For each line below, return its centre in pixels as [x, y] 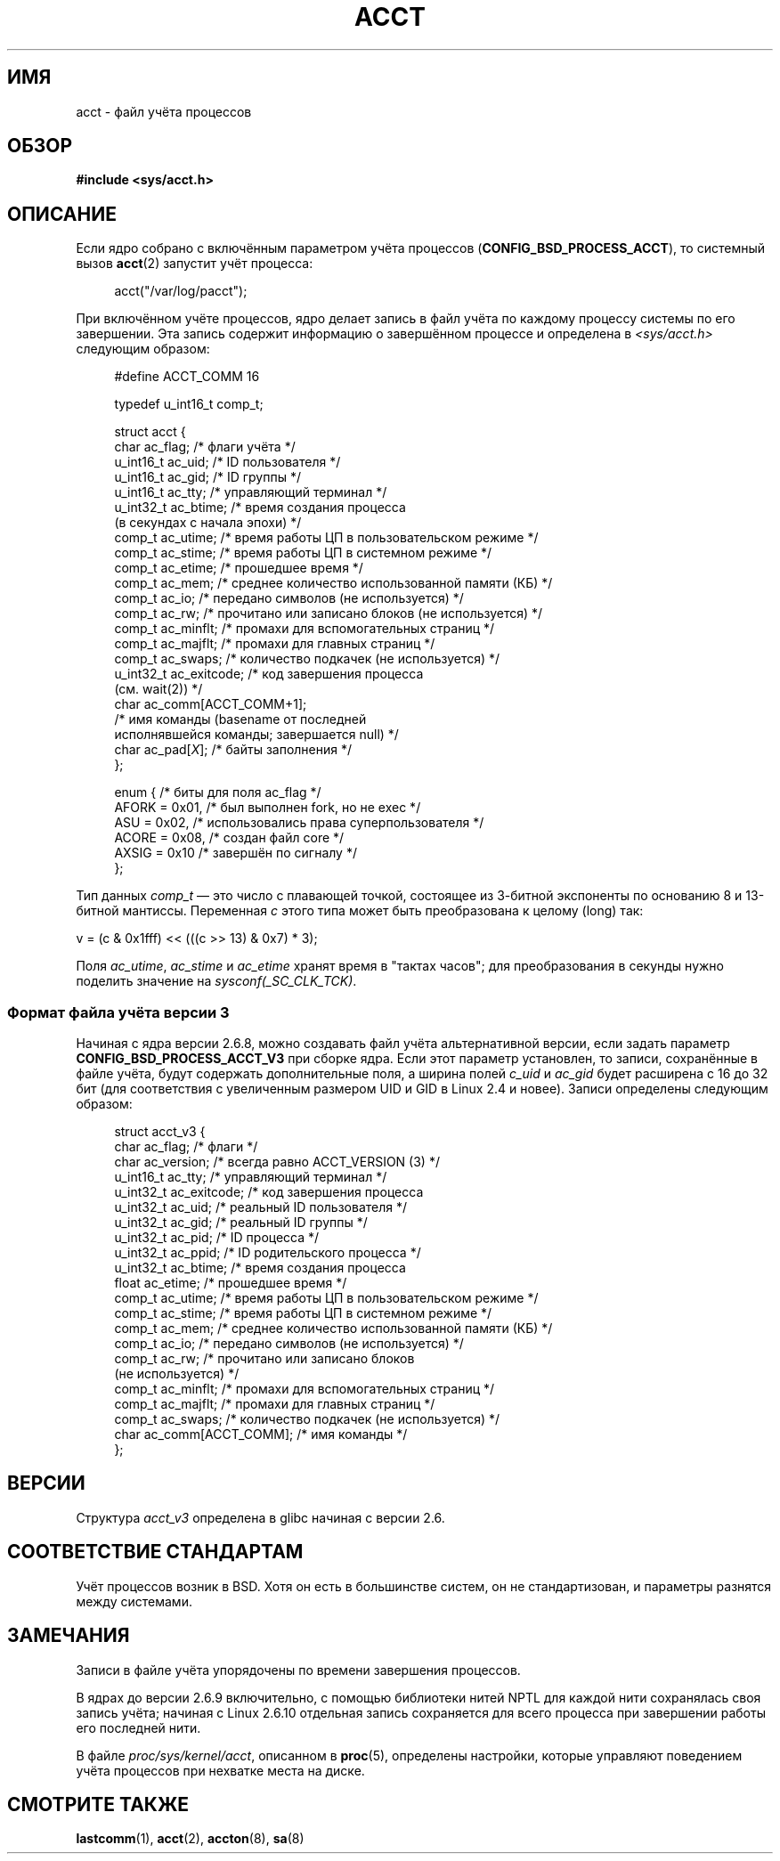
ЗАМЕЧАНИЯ [69, 1636]
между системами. [134, 1601]
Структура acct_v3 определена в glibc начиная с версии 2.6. [260, 1517]
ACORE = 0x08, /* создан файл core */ [229, 838]
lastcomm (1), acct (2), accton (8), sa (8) [190, 1839]
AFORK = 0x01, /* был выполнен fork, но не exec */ [268, 808]
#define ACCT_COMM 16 [187, 377]
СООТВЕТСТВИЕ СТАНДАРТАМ [155, 1552]
